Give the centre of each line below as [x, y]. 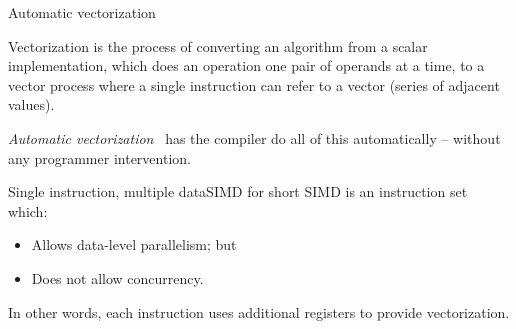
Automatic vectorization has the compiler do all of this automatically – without [254, 137]
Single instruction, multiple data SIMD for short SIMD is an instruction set [238, 191]
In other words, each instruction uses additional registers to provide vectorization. [259, 311]
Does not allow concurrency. [117, 277]
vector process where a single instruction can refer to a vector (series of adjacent [254, 84]
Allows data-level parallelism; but [134, 244]
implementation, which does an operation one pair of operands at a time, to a [246, 65]
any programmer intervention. [99, 157]
